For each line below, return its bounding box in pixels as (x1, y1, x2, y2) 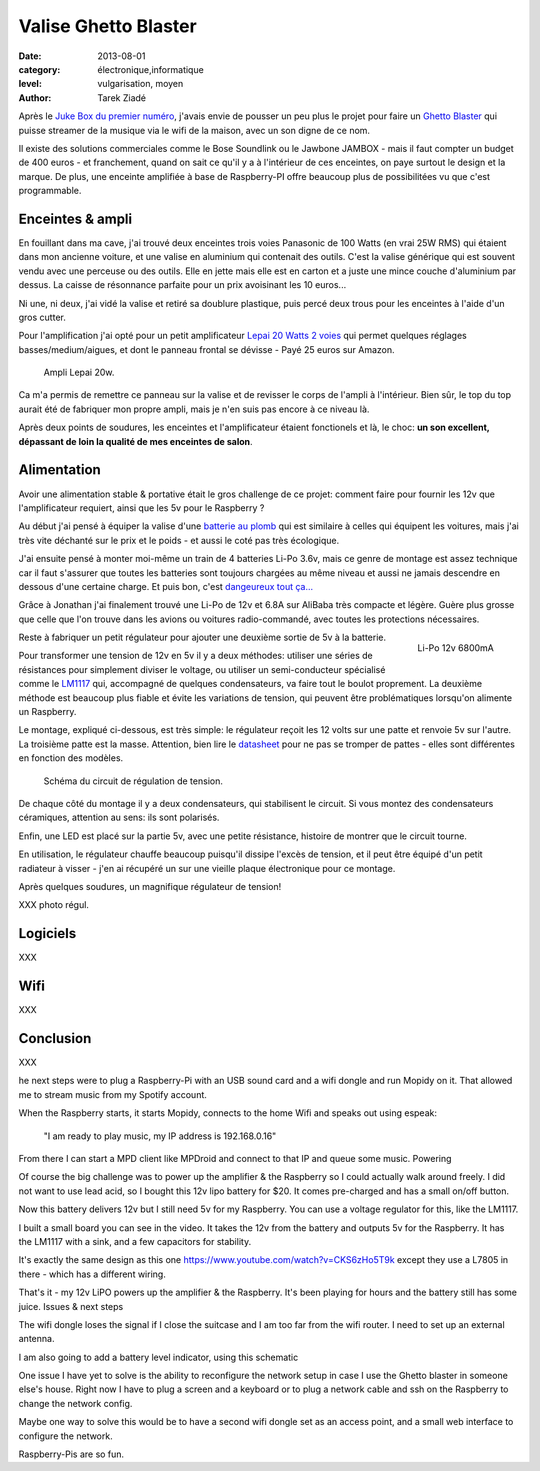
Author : (18, 91, 52, 104)
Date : (18, 50, 42, 62)
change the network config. (18, 1397, 133, 1409)
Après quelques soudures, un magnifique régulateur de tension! (18, 880, 282, 892)
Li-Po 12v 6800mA (417, 641, 494, 654)
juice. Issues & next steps (18, 1300, 124, 1312)
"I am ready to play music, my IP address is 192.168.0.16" (43, 1130, 277, 1142)
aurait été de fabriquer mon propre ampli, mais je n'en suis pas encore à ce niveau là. (18, 403, 370, 415)
